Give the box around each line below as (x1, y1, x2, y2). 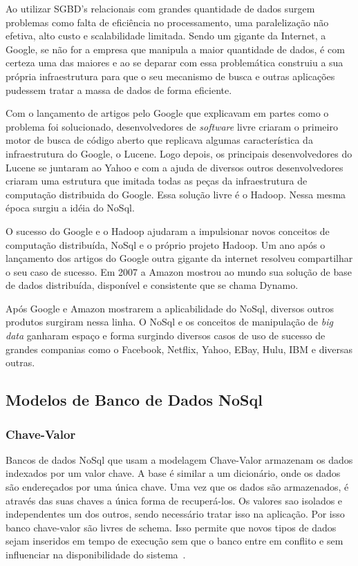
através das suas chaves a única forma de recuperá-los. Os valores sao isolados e (6, 493, 343, 507)
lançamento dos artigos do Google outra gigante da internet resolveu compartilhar (6, 251, 353, 265)
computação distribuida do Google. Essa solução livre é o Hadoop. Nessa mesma (6, 187, 346, 201)
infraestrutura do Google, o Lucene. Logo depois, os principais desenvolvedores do (6, 146, 352, 160)
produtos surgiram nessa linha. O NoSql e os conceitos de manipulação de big (6, 314, 333, 329)
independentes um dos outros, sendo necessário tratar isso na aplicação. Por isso (6, 507, 345, 521)
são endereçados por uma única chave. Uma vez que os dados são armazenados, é (6, 480, 349, 494)
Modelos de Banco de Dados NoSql (6, 389, 263, 411)
